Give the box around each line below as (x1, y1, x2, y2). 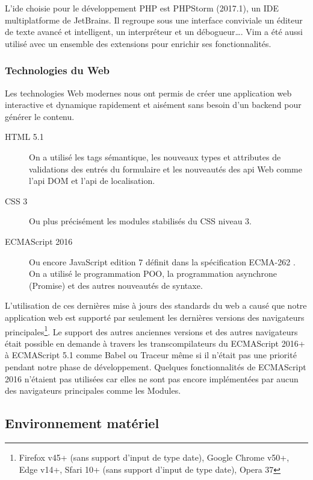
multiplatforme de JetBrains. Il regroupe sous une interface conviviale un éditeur (5, 13, 303, 26)
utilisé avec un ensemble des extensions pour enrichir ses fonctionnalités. (5, 37, 271, 49)
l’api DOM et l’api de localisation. (29, 174, 155, 187)
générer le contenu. (5, 110, 75, 122)
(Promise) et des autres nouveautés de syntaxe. (29, 279, 203, 291)
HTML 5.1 (5, 130, 44, 143)
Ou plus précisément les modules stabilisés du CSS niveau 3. (29, 215, 252, 227)
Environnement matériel (5, 414, 160, 432)
